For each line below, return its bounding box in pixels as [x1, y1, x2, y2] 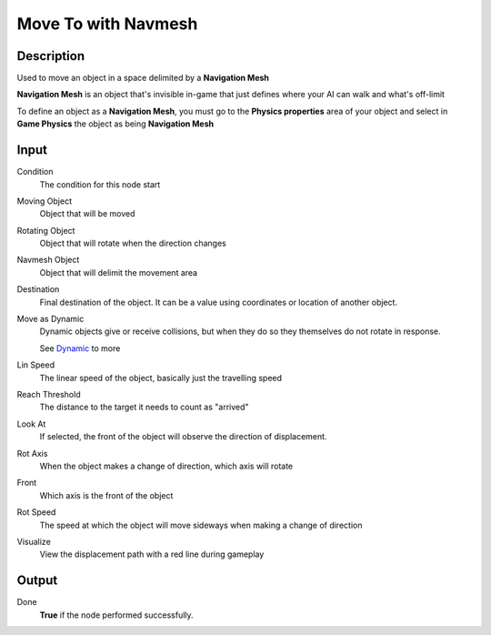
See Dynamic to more [39, 342, 121, 354]
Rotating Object [16, 225, 75, 236]
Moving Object [16, 196, 73, 207]
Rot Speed [16, 507, 56, 518]
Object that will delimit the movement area [39, 267, 198, 277]
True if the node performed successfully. [39, 610, 195, 620]
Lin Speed [16, 359, 55, 370]
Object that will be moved [39, 208, 135, 219]
